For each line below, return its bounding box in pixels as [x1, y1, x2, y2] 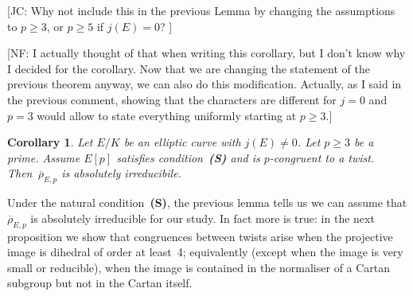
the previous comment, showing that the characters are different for [7, 91, 337, 107]
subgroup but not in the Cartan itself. [7, 275, 193, 291]
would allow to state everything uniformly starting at [37, 107, 297, 123]
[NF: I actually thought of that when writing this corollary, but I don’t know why [7, 45, 406, 61]
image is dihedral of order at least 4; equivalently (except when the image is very [7, 243, 403, 260]
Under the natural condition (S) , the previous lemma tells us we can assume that [7, 194, 407, 211]
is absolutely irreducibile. [61, 165, 181, 181]
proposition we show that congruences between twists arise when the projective [7, 228, 393, 244]
